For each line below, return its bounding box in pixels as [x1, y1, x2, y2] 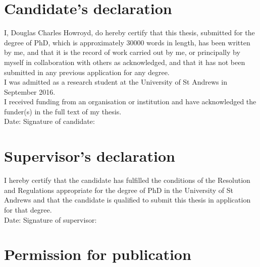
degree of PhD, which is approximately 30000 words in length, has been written [4, 37, 250, 47]
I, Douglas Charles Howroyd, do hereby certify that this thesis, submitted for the [4, 27, 255, 38]
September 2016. [4, 86, 56, 97]
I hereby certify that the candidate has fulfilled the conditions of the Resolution [4, 175, 250, 185]
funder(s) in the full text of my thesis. [4, 106, 122, 116]
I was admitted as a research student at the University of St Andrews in [4, 77, 227, 87]
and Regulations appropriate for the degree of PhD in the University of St [4, 184, 234, 195]
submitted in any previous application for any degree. [4, 66, 170, 77]
